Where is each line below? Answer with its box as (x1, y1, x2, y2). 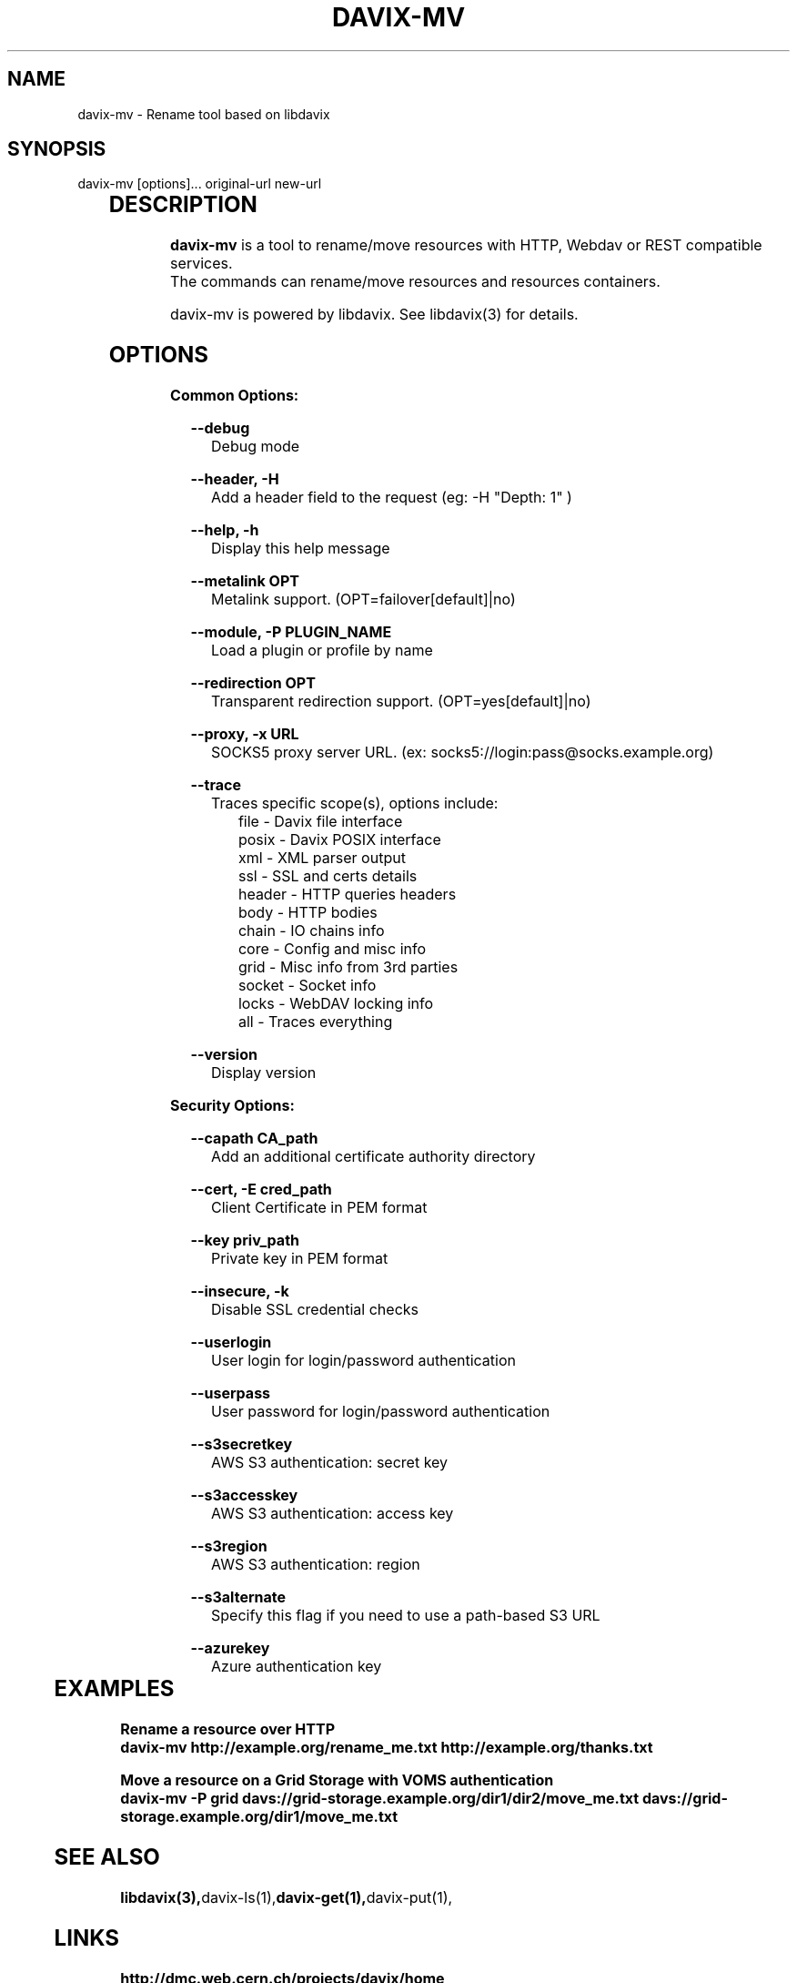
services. (170, 254, 233, 273)
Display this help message (211, 539, 390, 558)
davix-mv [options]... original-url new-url (77, 176, 322, 192)
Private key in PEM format (211, 1249, 388, 1268)
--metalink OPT (190, 572, 299, 591)
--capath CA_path (190, 1129, 318, 1148)
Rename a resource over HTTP (120, 1720, 336, 1739)
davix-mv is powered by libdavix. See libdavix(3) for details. (170, 305, 579, 324)
